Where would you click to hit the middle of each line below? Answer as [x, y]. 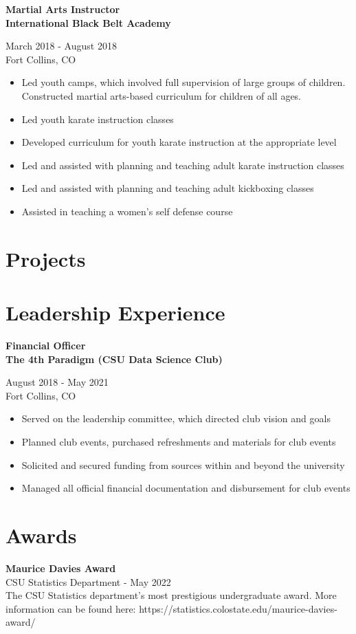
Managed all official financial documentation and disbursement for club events [186, 488]
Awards [41, 535]
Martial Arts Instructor [63, 9]
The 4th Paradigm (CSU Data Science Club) [114, 359]
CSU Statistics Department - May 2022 [88, 581]
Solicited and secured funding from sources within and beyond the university [183, 464]
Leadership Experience [115, 313]
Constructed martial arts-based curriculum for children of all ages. [162, 95]
